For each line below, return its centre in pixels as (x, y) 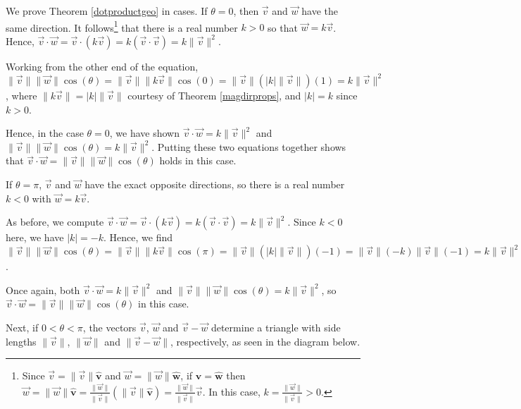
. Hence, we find (138, 237)
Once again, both (43, 289)
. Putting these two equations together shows (249, 146)
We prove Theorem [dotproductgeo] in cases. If (107, 11)
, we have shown (144, 133)
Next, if (22, 327)
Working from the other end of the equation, (102, 66)
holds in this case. (198, 160)
